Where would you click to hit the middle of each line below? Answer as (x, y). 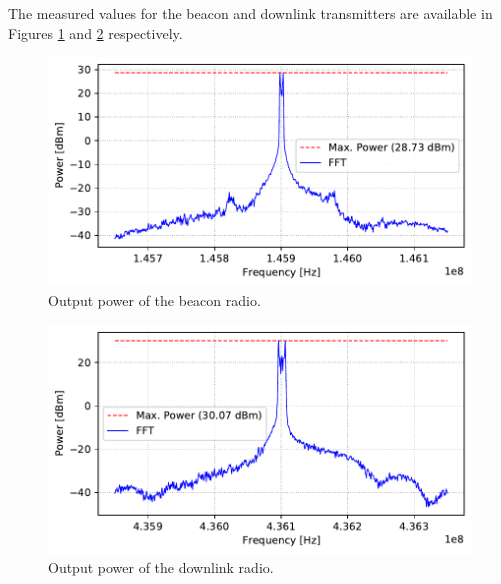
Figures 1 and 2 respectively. (95, 32)
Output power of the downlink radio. (161, 567)
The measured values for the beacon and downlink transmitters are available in (250, 13)
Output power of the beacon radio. (154, 299)
